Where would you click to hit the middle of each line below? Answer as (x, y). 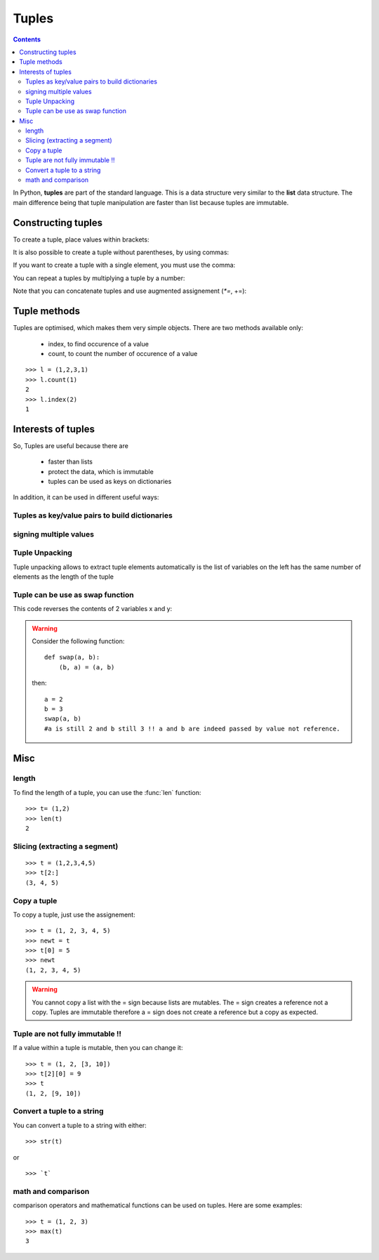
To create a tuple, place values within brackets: (81, 239)
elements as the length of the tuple (63, 577)
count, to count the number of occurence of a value (123, 353)
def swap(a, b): (72, 657)
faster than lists (70, 462)
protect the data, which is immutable (101, 471)
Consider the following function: (78, 641)
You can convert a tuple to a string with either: (80, 1125)
